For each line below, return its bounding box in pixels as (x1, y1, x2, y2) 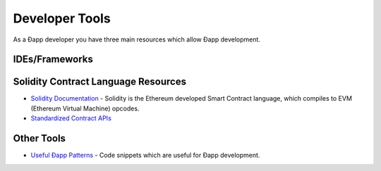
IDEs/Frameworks (13, 53, 93, 65)
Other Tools (13, 132, 66, 144)
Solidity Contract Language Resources (13, 76, 187, 88)
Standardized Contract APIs (30, 114, 112, 122)
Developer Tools (13, 11, 111, 26)
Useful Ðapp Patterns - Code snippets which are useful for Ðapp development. (30, 151, 260, 160)
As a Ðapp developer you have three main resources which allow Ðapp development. (13, 35, 261, 44)
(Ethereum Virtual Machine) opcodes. (30, 104, 140, 113)
